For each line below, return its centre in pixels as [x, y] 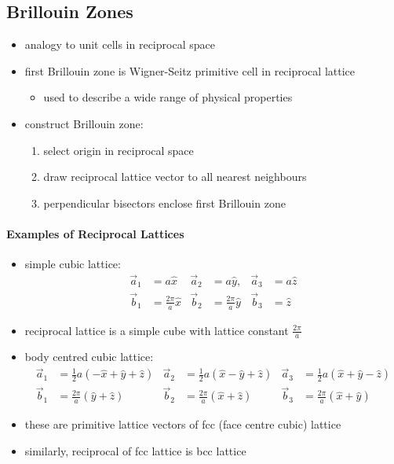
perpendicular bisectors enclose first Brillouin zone [164, 203]
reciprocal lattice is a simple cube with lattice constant [157, 330]
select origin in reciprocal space [119, 150]
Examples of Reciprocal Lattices [95, 233]
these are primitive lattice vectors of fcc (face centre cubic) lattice [183, 424]
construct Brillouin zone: [84, 123]
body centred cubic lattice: [89, 357]
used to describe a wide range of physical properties [168, 97]
